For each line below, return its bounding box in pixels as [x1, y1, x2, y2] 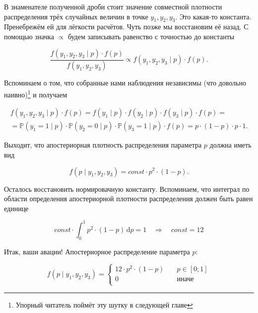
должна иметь [209, 140, 252, 150]
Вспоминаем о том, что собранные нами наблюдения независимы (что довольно [4, 78, 246, 88]
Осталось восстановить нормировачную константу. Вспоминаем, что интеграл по [4, 183, 250, 194]
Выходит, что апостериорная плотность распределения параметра [4, 140, 202, 150]
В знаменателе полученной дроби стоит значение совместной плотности [4, 1, 222, 11]
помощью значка [4, 31, 54, 41]
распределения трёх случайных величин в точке [4, 11, 148, 21]
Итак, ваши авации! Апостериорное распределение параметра [4, 246, 190, 256]
